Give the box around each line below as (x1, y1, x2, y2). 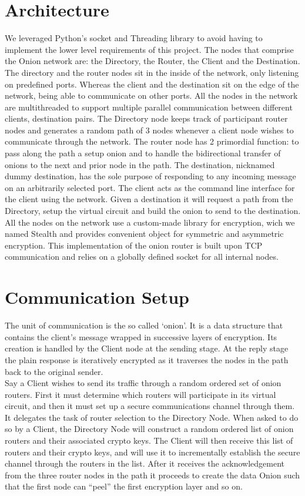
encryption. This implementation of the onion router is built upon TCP (5, 239, 263, 251)
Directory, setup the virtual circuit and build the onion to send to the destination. (5, 205, 301, 217)
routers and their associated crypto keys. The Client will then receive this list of (5, 434, 293, 447)
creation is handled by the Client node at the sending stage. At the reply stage (5, 342, 289, 354)
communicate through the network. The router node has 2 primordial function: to (5, 135, 299, 148)
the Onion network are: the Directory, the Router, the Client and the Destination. (5, 55, 300, 67)
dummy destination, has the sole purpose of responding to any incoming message (5, 170, 296, 182)
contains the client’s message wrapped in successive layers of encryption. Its (5, 330, 277, 343)
